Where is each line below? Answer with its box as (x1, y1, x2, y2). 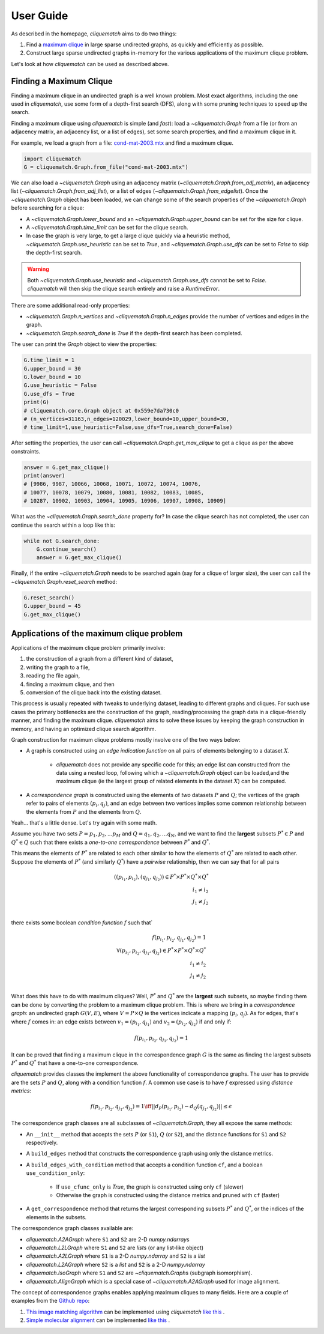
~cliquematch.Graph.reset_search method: (11, 578, 118, 585)
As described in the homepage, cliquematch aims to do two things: (11, 30, 177, 37)
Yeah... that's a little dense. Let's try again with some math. (11, 819, 157, 826)
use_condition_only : (26, 1169, 85, 1177)
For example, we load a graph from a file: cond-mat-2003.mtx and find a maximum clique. (11, 139, 234, 147)
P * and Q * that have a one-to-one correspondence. (11, 1059, 139, 1066)
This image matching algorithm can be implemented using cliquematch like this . (26, 1308, 225, 1315)
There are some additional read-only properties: (11, 302, 130, 309)
